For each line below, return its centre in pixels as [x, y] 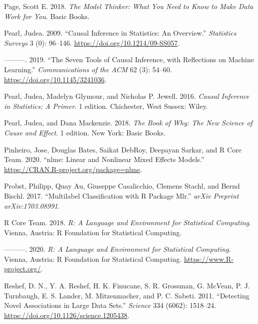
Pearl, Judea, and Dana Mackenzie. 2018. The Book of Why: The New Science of [128, 123]
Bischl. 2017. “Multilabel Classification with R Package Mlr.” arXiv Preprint [121, 195]
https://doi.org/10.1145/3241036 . [55, 79]
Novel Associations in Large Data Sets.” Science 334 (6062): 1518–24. [110, 305]
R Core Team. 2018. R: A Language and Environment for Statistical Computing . [127, 222]
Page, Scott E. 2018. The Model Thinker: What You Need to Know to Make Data [129, 6]
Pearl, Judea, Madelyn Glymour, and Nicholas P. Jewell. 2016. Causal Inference [127, 96]
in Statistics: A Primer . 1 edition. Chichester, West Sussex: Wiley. [106, 106]
